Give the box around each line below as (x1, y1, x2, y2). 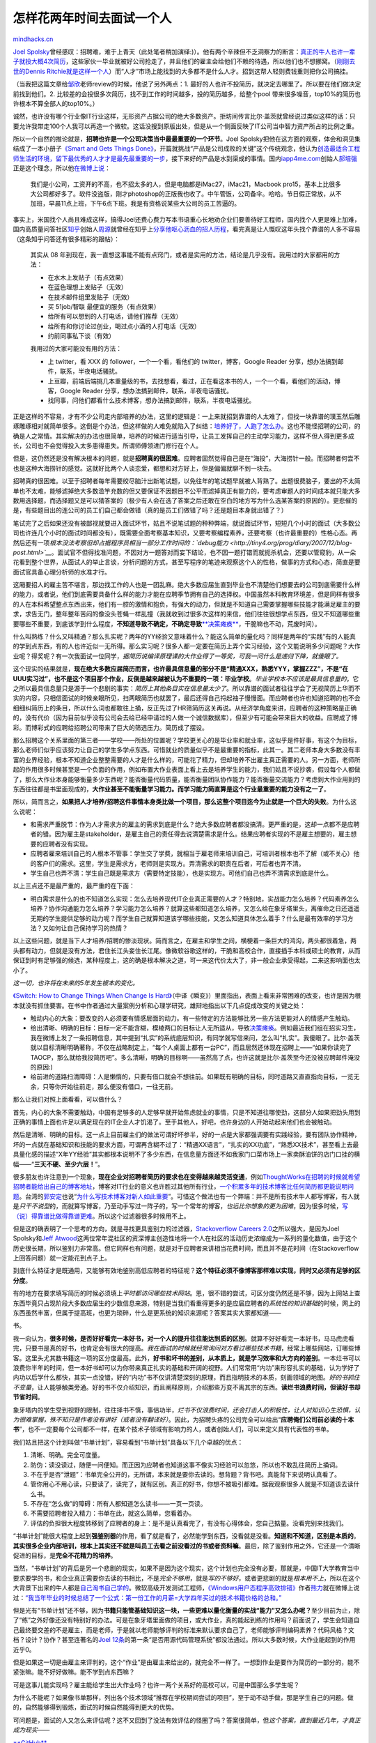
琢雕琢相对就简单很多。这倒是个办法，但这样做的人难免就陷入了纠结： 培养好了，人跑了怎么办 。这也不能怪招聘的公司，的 (13, 422, 361, 430)
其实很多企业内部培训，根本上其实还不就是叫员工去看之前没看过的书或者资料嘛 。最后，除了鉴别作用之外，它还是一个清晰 (13, 1542, 361, 1550)
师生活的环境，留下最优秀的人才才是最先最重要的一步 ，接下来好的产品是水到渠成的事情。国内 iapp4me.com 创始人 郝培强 (13, 154, 358, 162)
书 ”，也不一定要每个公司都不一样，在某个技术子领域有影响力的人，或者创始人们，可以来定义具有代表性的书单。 (13, 1425, 334, 1433)
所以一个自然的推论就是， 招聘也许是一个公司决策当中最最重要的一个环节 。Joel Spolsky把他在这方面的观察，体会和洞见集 (13, 135, 361, 143)
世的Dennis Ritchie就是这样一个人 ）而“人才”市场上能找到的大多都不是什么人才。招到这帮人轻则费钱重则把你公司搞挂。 (13, 67, 352, 75)
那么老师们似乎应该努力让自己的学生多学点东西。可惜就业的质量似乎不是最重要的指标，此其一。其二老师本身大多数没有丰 (13, 746, 361, 754)
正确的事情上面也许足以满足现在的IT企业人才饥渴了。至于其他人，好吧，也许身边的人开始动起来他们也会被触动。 (13, 1118, 336, 1126)
